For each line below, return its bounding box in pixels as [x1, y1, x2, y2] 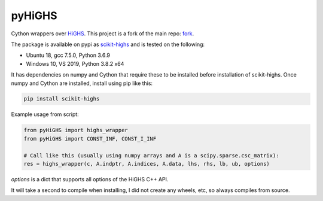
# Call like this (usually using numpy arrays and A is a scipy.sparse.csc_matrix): [23, 152, 279, 159]
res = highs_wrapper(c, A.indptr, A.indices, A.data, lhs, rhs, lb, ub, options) [23, 160, 270, 167]
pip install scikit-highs [23, 96, 100, 102]
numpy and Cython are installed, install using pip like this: [11, 80, 153, 87]
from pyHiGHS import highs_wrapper [23, 127, 128, 134]
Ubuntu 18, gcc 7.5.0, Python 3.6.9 [26, 51, 111, 59]
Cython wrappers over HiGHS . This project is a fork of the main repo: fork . [11, 30, 194, 37]
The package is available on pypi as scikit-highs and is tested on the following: [11, 41, 205, 48]
